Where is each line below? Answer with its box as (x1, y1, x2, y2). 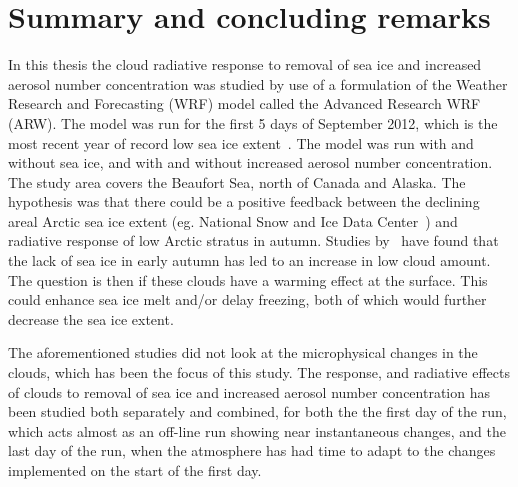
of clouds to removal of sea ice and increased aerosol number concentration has (8, 381, 490, 402)
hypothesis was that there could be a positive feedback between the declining (8, 191, 480, 212)
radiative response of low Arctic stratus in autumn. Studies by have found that (8, 230, 499, 251)
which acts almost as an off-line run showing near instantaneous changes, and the (8, 420, 506, 441)
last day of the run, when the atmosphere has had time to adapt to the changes (8, 440, 496, 461)
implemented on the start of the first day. (8, 460, 262, 480)
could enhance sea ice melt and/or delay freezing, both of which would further (8, 289, 487, 310)
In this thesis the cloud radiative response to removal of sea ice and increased (8, 54, 482, 75)
